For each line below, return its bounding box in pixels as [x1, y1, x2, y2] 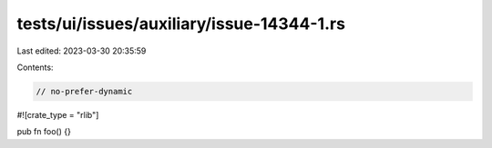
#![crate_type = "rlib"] [16, 109, 99, 120]
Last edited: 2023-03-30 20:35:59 [16, 45, 147, 56]
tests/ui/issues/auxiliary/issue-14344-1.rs [16, 14, 346, 34]
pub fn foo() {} [16, 126, 72, 137]
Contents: [16, 62, 54, 73]
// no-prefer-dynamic [36, 86, 133, 96]
